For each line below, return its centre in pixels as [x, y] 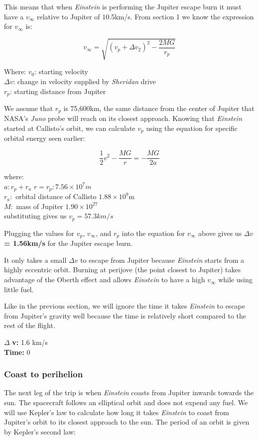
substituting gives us [35, 216]
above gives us [220, 233]
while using [235, 279]
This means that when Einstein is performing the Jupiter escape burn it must [123, 6]
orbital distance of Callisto [56, 196]
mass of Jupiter [40, 206]
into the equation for [153, 233]
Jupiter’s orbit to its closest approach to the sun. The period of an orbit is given [127, 422]
